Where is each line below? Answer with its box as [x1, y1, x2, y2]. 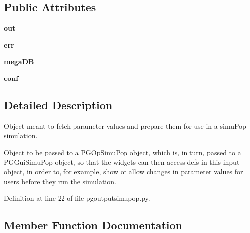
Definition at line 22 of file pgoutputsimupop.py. [4, 193, 150, 203]
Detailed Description [4, 97, 113, 112]
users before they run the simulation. [4, 176, 116, 186]
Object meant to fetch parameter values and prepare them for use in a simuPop [4, 120, 246, 131]
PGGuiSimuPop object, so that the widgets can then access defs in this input [4, 156, 240, 167]
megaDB [4, 56, 34, 67]
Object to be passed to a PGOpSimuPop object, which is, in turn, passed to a [4, 147, 241, 157]
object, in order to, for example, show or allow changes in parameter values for [4, 166, 243, 177]
